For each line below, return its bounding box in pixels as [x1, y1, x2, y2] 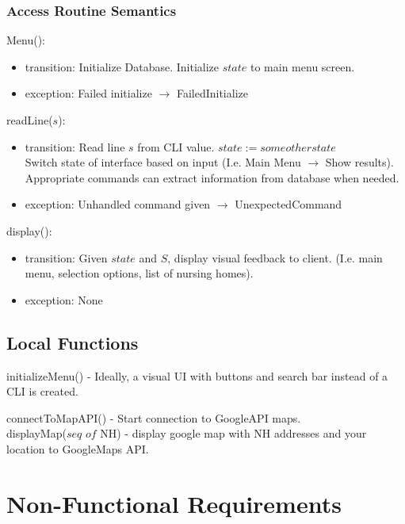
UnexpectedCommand [235, 196, 342, 212]
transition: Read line [25, 138, 125, 155]
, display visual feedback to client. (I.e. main [167, 249, 383, 266]
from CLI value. [137, 138, 215, 155]
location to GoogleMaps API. [6, 440, 149, 457]
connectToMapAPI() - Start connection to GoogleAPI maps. [6, 409, 301, 426]
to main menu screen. [250, 58, 355, 75]
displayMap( [6, 425, 67, 442]
